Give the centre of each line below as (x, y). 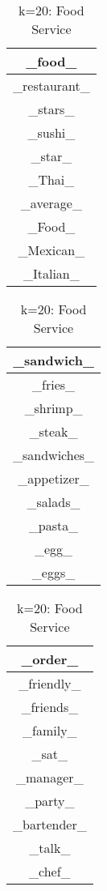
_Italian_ (51, 273)
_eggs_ (53, 572)
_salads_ (53, 502)
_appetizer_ (53, 478)
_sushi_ (51, 132)
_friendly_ (50, 683)
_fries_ (54, 384)
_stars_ (51, 109)
